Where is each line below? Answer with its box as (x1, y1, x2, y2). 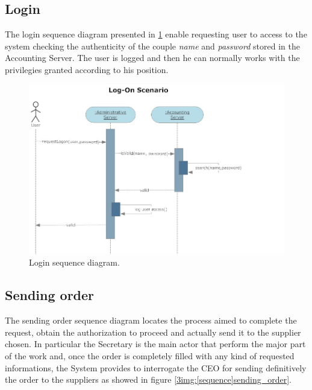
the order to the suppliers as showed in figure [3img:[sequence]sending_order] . (5, 373, 292, 386)
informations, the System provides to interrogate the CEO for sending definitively (5, 361, 307, 374)
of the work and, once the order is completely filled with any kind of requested (5, 349, 295, 362)
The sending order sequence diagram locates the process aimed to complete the (5, 314, 297, 327)
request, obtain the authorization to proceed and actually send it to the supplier (5, 325, 301, 338)
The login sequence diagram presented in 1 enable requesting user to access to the (5, 28, 307, 40)
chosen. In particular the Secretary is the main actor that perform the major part (5, 337, 306, 350)
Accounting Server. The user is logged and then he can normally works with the (5, 51, 300, 64)
